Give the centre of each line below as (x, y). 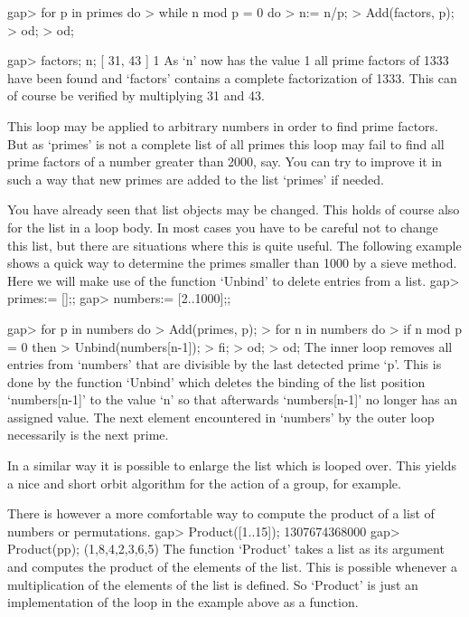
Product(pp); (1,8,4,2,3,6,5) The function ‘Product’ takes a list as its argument (226, 549)
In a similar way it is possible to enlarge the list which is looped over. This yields (232, 465)
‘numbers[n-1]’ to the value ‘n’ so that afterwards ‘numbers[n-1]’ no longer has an (232, 399)
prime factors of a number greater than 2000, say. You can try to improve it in (225, 161)
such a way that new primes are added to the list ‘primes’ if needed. (196, 179)
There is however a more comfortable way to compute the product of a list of (221, 513)
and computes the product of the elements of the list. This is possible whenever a (232, 567)
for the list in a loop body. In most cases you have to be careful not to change (223, 227)
